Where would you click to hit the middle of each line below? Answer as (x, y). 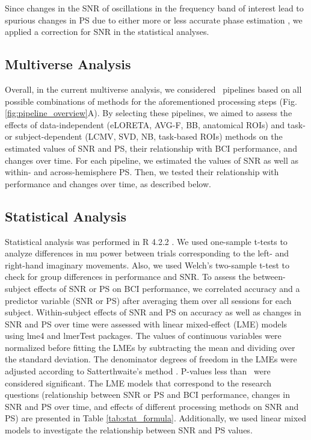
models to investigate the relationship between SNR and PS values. (129, 430)
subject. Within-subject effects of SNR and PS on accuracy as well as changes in (153, 312)
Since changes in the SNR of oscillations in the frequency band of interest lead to (154, 8)
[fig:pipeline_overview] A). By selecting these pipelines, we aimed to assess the (149, 113)
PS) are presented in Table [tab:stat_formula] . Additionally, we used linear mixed (156, 418)
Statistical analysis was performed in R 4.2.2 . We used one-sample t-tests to (146, 241)
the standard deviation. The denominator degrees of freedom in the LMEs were (151, 359)
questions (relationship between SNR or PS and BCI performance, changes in (147, 395)
